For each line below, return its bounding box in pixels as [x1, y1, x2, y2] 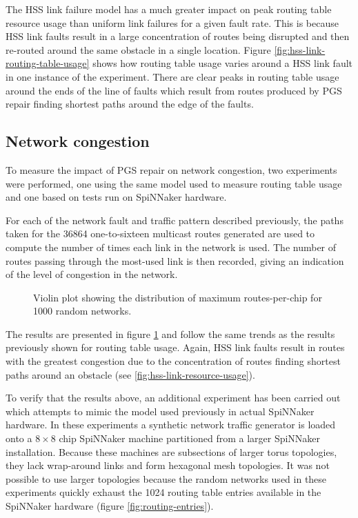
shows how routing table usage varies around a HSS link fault [92, 56, 353, 70]
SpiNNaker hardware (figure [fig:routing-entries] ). [6, 499, 214, 513]
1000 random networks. [33, 303, 132, 318]
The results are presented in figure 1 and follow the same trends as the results [6, 326, 335, 341]
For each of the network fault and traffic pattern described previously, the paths [6, 212, 344, 227]
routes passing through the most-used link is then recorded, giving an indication [6, 253, 344, 268]
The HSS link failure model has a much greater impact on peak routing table [6, 2, 332, 16]
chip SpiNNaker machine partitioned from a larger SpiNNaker [59, 431, 321, 446]
